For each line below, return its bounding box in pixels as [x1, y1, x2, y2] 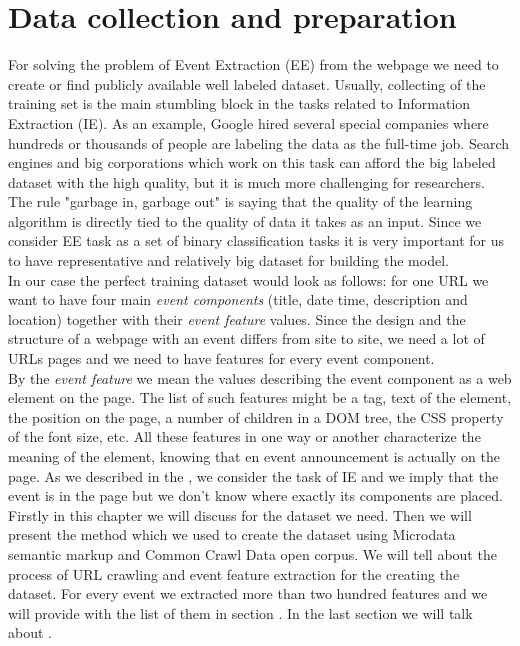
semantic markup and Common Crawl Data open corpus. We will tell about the [8, 543, 497, 564]
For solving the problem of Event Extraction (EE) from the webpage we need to [8, 54, 499, 75]
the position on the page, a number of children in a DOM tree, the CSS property [8, 406, 504, 427]
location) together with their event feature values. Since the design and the [8, 308, 466, 329]
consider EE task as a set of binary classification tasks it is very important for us [8, 230, 505, 251]
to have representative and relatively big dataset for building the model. [8, 250, 449, 271]
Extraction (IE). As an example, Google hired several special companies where [8, 112, 489, 133]
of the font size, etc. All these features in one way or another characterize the [8, 426, 481, 447]
